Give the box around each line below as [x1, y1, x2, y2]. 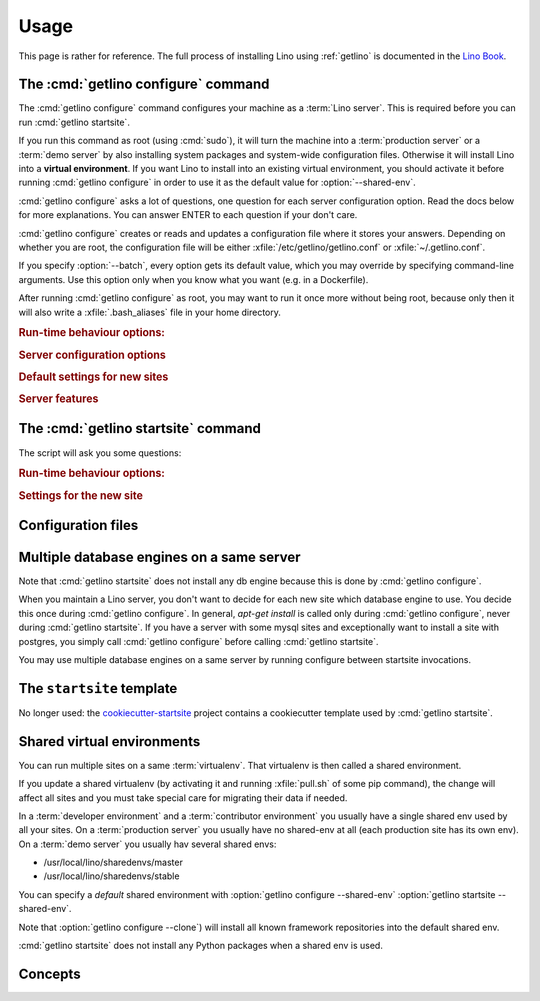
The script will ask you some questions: [18, 446, 182, 459]
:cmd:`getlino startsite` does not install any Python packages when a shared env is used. [18, 940, 384, 952]
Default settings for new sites [18, 370, 169, 384]
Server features [18, 392, 99, 406]
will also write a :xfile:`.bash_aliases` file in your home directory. [18, 306, 282, 318]
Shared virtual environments [18, 733, 201, 750]
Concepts [18, 965, 81, 982]
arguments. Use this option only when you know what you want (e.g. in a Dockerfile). [18, 273, 369, 285]
